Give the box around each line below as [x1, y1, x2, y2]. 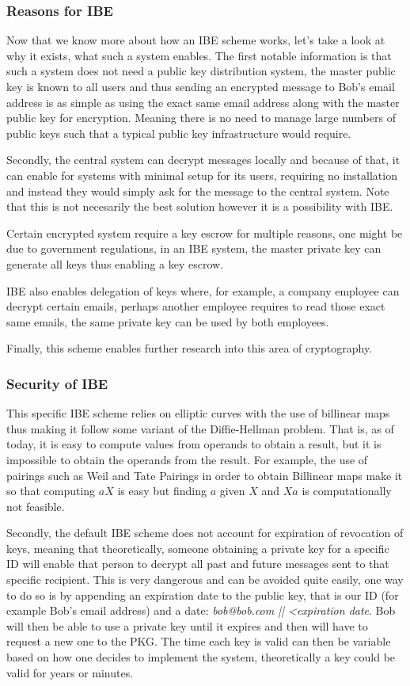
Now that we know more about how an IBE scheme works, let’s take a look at [6, 32, 385, 48]
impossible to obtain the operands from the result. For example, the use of [6, 451, 368, 467]
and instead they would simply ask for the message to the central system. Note [6, 182, 389, 199]
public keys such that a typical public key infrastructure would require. [6, 124, 351, 141]
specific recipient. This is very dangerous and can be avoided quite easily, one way [6, 571, 404, 588]
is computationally [302, 482, 392, 499]
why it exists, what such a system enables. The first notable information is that [6, 47, 392, 63]
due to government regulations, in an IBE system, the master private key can [6, 240, 382, 257]
